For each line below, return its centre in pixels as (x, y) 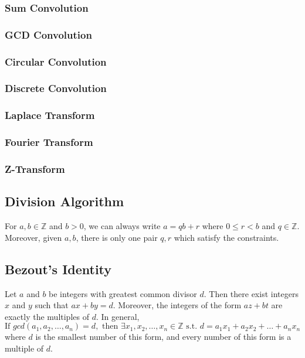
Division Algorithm (65, 201)
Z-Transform (35, 168)
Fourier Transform (49, 142)
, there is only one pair (117, 237)
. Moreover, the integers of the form (177, 305)
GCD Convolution (48, 34)
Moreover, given (33, 237)
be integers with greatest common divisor (123, 293)
